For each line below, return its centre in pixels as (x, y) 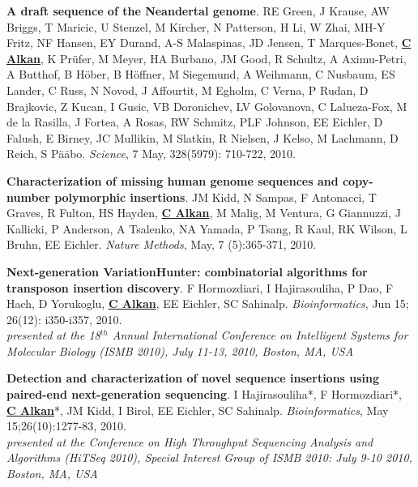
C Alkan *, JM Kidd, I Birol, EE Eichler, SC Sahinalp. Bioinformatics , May (198, 410)
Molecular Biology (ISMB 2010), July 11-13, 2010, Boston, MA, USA (180, 350)
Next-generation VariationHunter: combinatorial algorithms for (187, 271)
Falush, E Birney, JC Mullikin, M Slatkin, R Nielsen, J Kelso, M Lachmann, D (203, 137)
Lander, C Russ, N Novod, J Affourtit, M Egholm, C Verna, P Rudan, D (188, 90)
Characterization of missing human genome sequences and (173, 180)
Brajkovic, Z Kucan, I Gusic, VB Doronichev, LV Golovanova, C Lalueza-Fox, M (207, 106)
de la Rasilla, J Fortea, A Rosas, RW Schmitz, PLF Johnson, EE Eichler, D (195, 122)
